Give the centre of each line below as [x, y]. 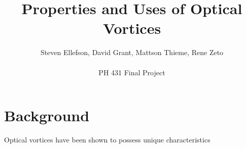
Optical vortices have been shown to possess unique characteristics [107, 140]
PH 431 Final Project [132, 72]
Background [47, 115]
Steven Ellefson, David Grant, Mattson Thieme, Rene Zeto [132, 52]
